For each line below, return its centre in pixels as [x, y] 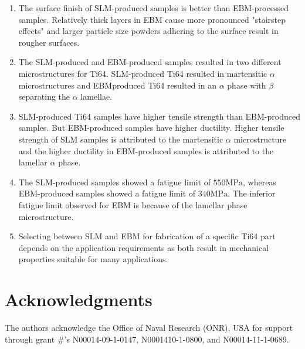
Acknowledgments [79, 299]
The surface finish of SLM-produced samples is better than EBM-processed [153, 8]
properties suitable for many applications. [93, 259]
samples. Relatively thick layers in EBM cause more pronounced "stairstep [152, 19]
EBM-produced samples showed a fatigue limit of [107, 193]
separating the [44, 96]
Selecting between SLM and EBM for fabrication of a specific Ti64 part [147, 236]
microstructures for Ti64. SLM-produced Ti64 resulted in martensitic [143, 73]
